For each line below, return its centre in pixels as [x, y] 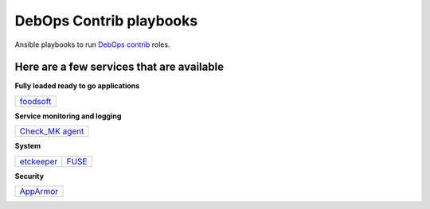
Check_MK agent [52, 131]
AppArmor [39, 192]
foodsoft [35, 101]
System [28, 146]
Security [29, 176]
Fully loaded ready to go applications [77, 86]
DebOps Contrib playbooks [106, 21]
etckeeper [39, 161]
